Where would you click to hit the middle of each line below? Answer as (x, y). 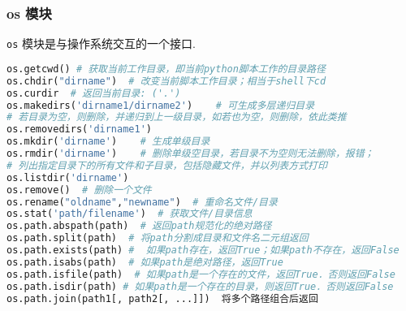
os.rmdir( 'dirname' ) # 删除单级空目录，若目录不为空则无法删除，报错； (190, 153)
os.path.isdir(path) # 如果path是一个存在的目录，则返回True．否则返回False (200, 286)
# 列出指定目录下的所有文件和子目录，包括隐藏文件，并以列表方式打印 (167, 165)
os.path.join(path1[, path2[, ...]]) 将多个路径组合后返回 (162, 298)
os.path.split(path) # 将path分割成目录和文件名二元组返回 (158, 238)
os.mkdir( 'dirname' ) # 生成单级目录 (108, 142)
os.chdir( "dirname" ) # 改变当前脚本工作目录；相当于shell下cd (166, 81)
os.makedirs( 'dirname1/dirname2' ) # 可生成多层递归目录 (161, 105)
